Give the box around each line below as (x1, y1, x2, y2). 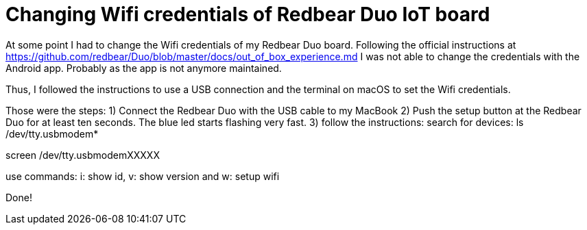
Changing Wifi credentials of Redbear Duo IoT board (5, 3, 490, 26)
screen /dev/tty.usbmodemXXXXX (5, 149, 160, 161)
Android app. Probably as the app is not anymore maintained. (5, 62, 282, 74)
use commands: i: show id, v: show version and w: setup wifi (5, 170, 280, 182)
